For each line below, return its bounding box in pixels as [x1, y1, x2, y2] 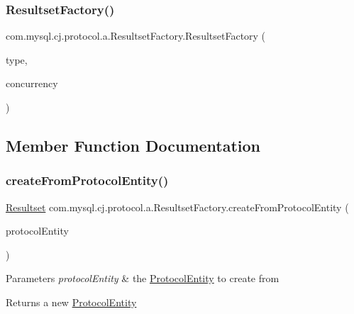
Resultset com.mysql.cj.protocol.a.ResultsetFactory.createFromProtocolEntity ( [6, 199, 349, 214]
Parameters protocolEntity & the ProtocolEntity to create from [6, 271, 280, 286]
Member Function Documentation [6, 134, 261, 156]
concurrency [6, 76, 58, 91]
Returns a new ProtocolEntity [6, 294, 137, 309]
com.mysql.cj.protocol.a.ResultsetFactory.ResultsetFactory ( [6, 28, 266, 43]
